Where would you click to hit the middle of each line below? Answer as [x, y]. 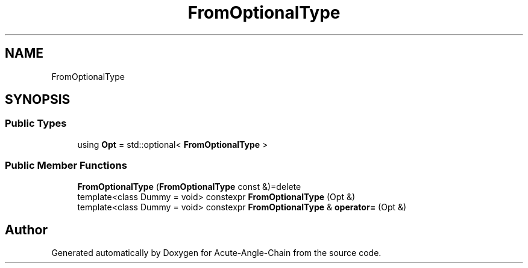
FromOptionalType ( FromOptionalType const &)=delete [189, 186]
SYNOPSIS [38, 100]
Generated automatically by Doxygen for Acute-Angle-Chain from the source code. [216, 253]
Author [26, 230]
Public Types [36, 123]
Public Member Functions [66, 166]
